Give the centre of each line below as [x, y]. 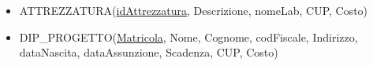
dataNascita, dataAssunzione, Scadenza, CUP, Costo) [149, 52]
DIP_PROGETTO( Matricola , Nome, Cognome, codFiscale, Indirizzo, [188, 37]
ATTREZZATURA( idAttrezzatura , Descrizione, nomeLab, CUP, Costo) [194, 10]
